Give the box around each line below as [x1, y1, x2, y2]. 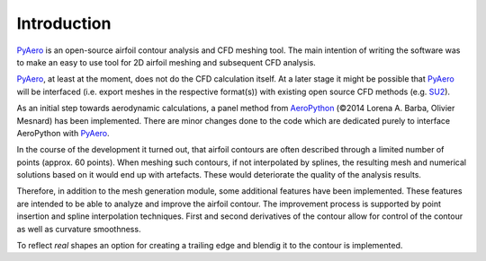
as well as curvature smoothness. [16, 223, 141, 234]
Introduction [16, 13, 112, 33]
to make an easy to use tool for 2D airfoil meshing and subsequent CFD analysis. [16, 57, 317, 67]
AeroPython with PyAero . [16, 127, 110, 138]
